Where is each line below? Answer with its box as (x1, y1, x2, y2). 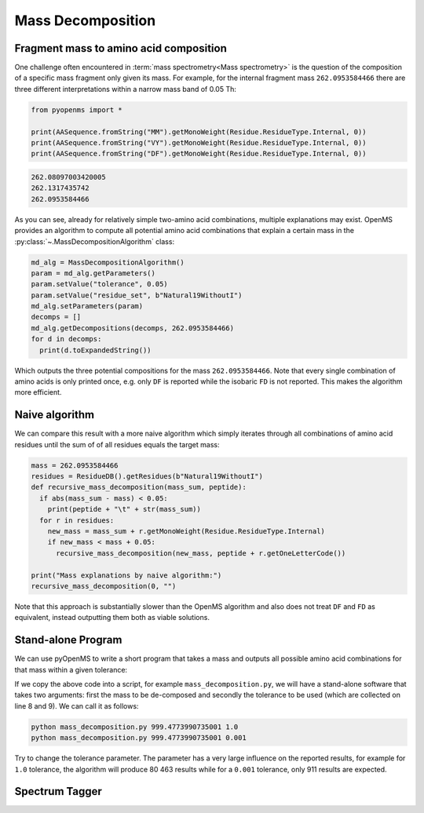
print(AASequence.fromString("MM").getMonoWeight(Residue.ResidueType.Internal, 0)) (31, 127, 367, 137)
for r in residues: (39, 516, 115, 525)
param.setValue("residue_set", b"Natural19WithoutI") (31, 290, 243, 300)
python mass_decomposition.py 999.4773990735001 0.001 (31, 734, 247, 742)
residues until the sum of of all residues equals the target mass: (14, 439, 220, 449)
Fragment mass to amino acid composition (14, 42, 227, 55)
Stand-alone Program (14, 633, 122, 647)
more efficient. (14, 388, 62, 397)
